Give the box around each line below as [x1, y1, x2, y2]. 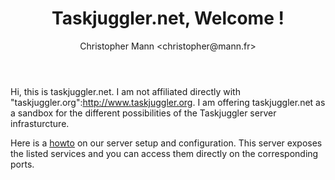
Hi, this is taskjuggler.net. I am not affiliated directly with [10, 85, 241, 97]
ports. [10, 158, 35, 170]
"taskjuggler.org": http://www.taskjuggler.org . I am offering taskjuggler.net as [10, 96, 326, 108]
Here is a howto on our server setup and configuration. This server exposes [10, 137, 323, 149]
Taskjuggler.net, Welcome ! [51, 7, 285, 30]
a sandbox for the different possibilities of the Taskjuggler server [10, 107, 277, 119]
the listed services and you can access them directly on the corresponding [10, 147, 319, 159]
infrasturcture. [10, 117, 70, 129]
